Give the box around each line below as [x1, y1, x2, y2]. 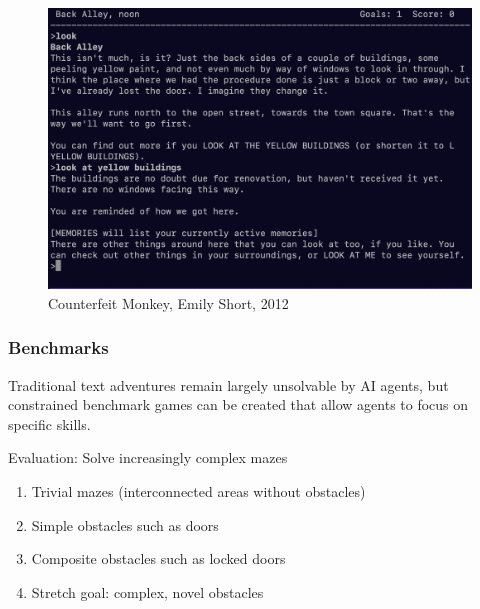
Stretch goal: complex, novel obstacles [31, 581, 264, 602]
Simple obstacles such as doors [31, 514, 219, 535]
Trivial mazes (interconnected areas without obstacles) [31, 480, 366, 501]
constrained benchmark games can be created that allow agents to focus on [8, 394, 469, 415]
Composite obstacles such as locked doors [31, 548, 286, 569]
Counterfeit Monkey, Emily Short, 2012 [48, 292, 289, 313]
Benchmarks [8, 335, 109, 360]
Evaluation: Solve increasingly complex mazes [8, 447, 288, 468]
